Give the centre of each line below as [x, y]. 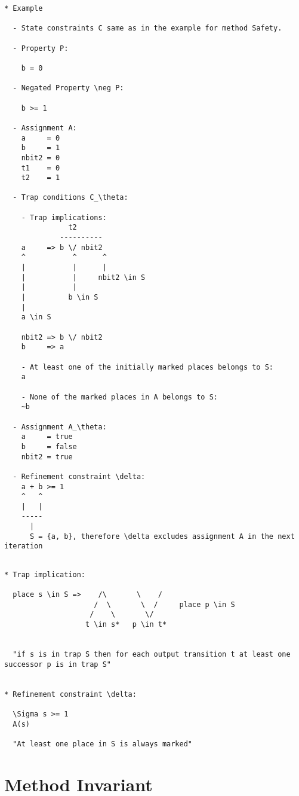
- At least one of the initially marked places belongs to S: [147, 367]
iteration [24, 546]
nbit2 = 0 [41, 158]
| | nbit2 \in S [83, 277]
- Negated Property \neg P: [68, 88]
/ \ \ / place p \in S [164, 604]
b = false [49, 446]
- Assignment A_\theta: [60, 427]
